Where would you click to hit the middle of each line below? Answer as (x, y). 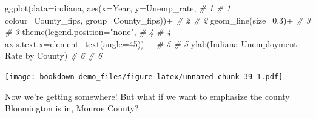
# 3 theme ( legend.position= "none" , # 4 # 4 (88, 32)
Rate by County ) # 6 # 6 (54, 55)
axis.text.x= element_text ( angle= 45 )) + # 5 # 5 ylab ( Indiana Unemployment (151, 43)
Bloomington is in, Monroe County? (72, 108)
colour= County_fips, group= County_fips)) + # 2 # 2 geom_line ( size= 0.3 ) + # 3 (158, 20)
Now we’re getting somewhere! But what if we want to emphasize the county (147, 96)
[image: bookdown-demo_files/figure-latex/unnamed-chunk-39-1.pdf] (144, 77)
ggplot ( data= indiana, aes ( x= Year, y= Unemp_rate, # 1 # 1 (118, 8)
